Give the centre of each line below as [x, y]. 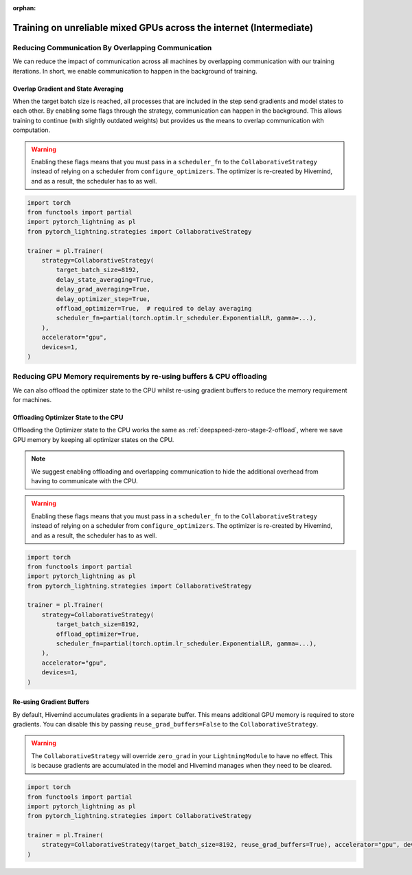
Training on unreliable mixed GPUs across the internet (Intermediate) [163, 27]
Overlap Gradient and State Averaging [68, 89]
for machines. [32, 400]
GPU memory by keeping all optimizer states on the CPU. [93, 439]
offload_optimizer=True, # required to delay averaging [154, 308]
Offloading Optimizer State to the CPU [68, 418]
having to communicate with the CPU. [84, 480]
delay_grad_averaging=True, [103, 289]
